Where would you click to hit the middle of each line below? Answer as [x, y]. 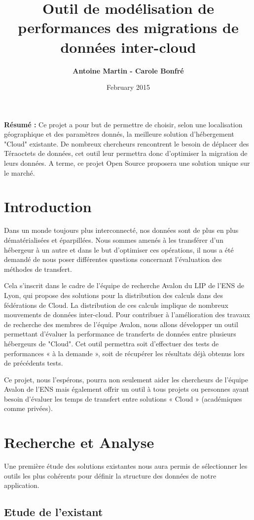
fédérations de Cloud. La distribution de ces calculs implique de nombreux [116, 305]
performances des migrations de [128, 27]
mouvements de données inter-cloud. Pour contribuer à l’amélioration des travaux [127, 315]
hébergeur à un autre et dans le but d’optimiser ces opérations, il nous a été [119, 249]
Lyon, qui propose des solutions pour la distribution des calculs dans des [113, 295]
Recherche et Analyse [79, 442]
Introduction [48, 206]
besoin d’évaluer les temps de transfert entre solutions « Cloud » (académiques [123, 398]
